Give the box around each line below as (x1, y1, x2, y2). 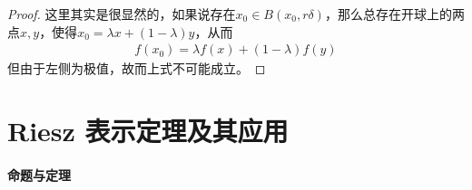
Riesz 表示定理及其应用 (7, 112, 289, 148)
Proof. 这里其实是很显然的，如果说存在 (7, 5, 236, 23)
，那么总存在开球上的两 (324, 5, 465, 23)
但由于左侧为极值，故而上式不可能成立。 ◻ (7, 59, 266, 78)
